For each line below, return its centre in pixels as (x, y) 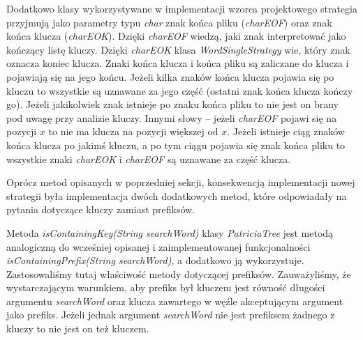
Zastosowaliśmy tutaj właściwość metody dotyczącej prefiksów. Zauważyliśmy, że (179, 273)
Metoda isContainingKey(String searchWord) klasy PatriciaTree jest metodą (170, 232)
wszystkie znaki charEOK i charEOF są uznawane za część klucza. (149, 159)
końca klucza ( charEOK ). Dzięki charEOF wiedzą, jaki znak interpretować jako (176, 36)
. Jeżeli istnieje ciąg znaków (286, 131)
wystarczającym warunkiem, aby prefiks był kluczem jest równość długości (166, 287)
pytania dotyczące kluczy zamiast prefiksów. (101, 209)
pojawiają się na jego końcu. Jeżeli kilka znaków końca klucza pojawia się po (170, 76)
